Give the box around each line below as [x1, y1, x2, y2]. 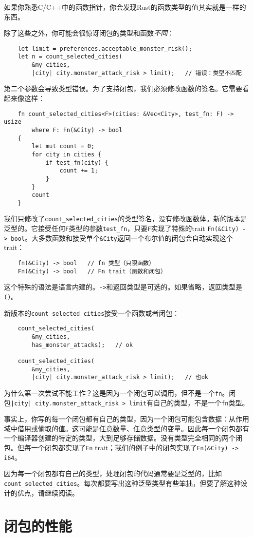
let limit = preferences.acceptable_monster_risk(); [18, 45, 192, 52]
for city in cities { [32, 151, 102, 158]
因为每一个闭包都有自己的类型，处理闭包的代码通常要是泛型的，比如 [4, 468, 222, 479]
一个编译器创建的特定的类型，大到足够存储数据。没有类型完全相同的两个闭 [4, 433, 242, 443]
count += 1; [59, 167, 98, 174]
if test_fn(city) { [45, 159, 108, 166]
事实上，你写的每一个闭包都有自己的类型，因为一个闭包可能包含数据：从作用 [4, 414, 249, 424]
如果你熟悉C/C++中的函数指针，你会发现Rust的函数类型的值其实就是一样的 [4, 2, 246, 12]
